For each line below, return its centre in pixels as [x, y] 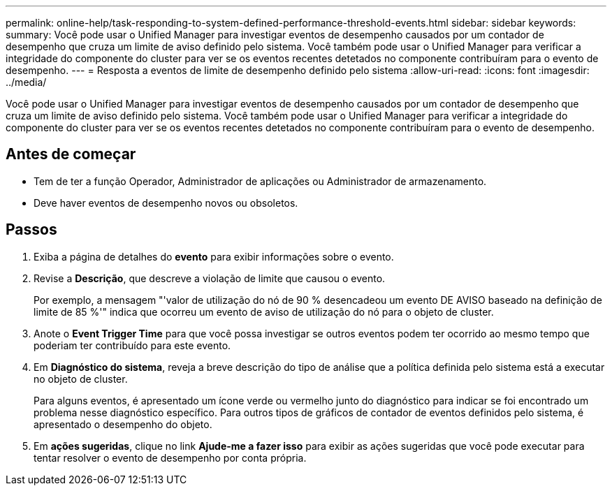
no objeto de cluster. [81, 379]
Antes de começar [71, 154]
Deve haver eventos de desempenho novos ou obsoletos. [166, 203]
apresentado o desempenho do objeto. [123, 424]
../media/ [26, 82]
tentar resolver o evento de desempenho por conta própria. [170, 457]
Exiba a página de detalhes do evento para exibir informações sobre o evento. [214, 256]
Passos [31, 230]
